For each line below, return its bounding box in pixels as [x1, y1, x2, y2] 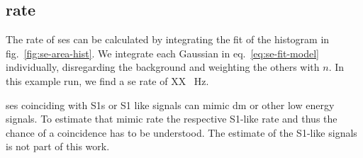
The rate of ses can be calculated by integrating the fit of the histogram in [6, 32, 330, 47]
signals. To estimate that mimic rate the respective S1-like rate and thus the [6, 111, 337, 126]
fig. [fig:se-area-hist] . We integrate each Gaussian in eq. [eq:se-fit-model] [6, 45, 319, 60]
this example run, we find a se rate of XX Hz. [6, 73, 209, 88]
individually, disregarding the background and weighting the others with [6, 60, 320, 74]
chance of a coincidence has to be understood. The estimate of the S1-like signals [6, 125, 357, 140]
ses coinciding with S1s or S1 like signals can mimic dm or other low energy [6, 97, 335, 112]
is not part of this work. [6, 139, 110, 154]
